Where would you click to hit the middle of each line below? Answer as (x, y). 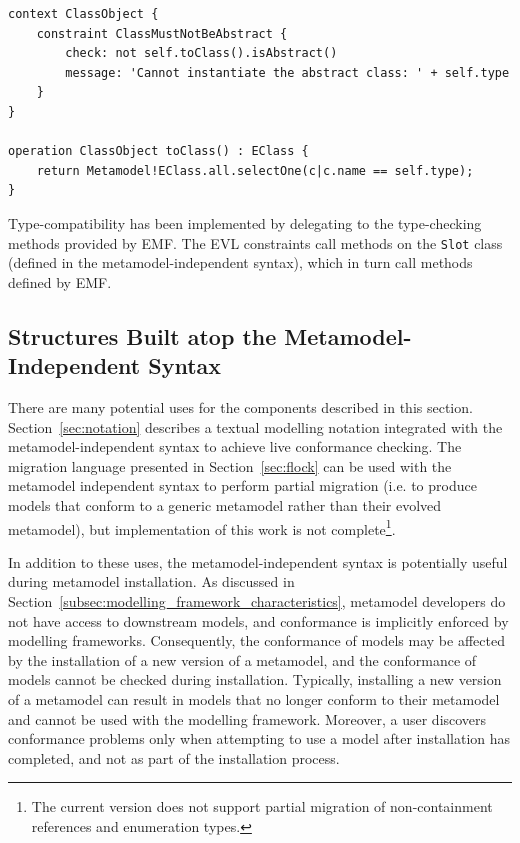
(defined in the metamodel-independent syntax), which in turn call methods (240, 262)
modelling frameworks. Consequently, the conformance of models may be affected (256, 640)
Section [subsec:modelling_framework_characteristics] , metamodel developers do (257, 600)
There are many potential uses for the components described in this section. (240, 406)
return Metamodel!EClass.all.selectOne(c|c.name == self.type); (255, 170)
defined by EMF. (60, 281)
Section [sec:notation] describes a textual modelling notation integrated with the (255, 426)
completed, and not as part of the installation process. (174, 757)
